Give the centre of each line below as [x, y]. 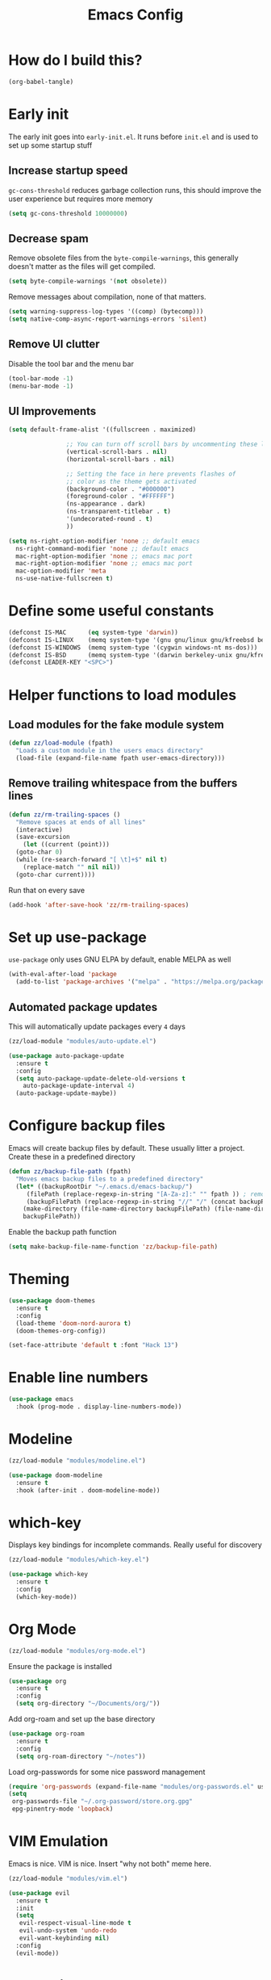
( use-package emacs [41, 1399]
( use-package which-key [48, 1575]
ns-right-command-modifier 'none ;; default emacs [102, 548]
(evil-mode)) [38, 1953]
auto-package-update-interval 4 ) [79, 1086]
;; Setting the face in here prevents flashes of [151, 474]
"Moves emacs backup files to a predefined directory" [110, 1179]
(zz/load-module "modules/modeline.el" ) [77, 1460]
